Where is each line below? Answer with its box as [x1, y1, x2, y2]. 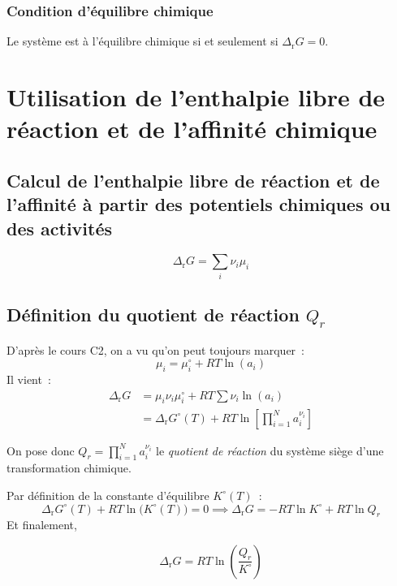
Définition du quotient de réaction [6, 302, 300, 327]
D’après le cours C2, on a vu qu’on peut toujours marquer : [6, 341, 304, 358]
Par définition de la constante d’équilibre [6, 486, 209, 503]
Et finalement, [6, 516, 77, 533]
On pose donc [6, 442, 75, 459]
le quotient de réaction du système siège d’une [156, 442, 384, 459]
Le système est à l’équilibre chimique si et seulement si [6, 32, 278, 50]
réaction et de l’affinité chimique [6, 112, 378, 145]
